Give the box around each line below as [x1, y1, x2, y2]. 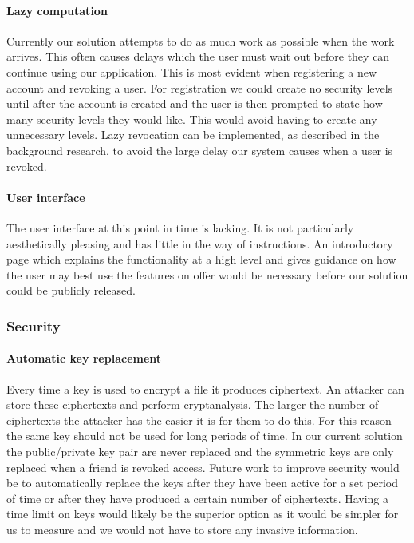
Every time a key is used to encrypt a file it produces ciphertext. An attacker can [6, 380, 404, 397]
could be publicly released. [6, 282, 136, 299]
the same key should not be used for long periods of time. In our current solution [6, 427, 403, 444]
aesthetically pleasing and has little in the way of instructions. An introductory [6, 235, 393, 252]
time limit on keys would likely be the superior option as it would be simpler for [6, 505, 399, 522]
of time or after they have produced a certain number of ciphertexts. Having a [6, 489, 389, 506]
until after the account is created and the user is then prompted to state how [6, 95, 383, 112]
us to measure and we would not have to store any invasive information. [6, 521, 358, 537]
